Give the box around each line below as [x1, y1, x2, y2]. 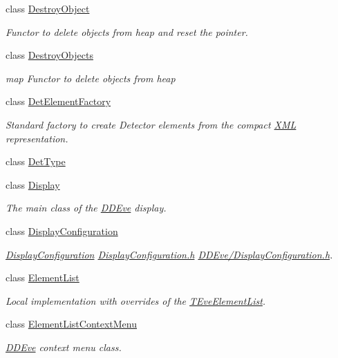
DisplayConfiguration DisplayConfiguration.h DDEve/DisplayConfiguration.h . [6, 247, 333, 261]
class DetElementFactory [6, 94, 111, 109]
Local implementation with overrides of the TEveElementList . [6, 293, 266, 308]
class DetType [6, 154, 66, 169]
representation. [6, 131, 68, 145]
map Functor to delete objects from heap [6, 70, 176, 85]
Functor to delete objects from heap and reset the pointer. [6, 24, 248, 39]
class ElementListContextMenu [6, 317, 138, 331]
